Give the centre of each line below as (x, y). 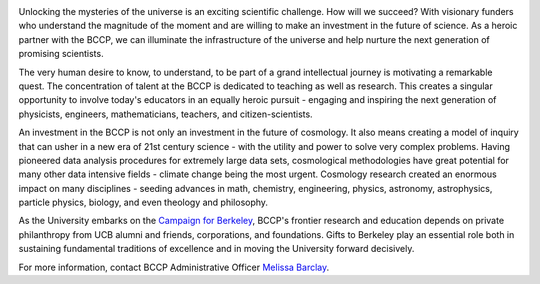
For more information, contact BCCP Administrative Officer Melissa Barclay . (174, 267)
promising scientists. (61, 54)
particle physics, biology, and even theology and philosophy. (143, 202)
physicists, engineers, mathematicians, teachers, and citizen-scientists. (166, 114)
